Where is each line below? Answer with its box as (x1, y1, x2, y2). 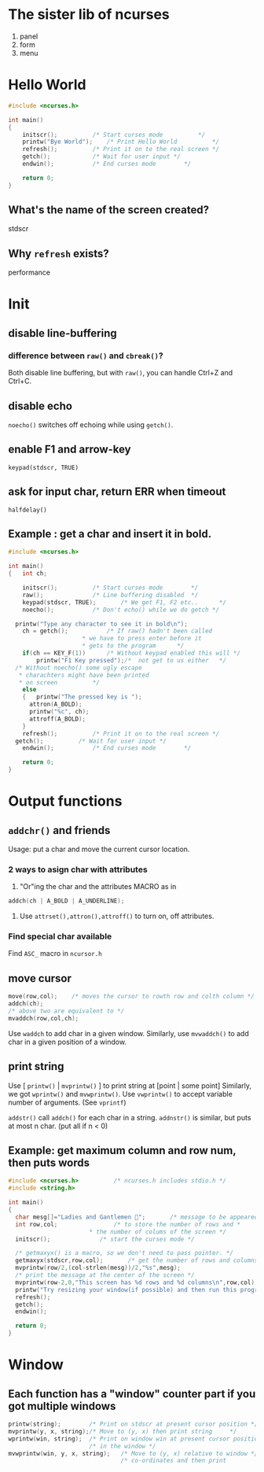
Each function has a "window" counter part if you (8, 1387, 256, 1400)
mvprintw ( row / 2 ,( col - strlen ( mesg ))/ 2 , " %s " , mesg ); (15, 1264, 181, 1272)
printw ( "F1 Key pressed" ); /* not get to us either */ (36, 656, 226, 664)
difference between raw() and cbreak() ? (8, 350, 163, 361)
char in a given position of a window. (8, 1037, 127, 1046)
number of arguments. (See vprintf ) (8, 1098, 127, 1107)
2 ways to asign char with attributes (8, 864, 148, 875)
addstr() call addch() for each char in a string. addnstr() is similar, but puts (8, 1112, 251, 1122)
